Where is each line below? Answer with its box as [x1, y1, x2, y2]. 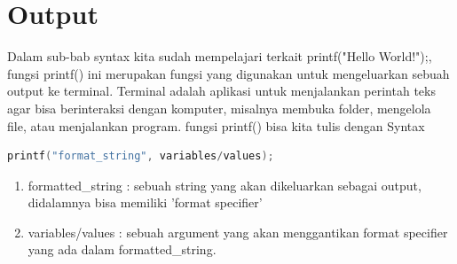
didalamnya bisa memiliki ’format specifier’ [28, 193, 263, 212]
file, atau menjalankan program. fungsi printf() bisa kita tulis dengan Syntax [7, 116, 425, 135]
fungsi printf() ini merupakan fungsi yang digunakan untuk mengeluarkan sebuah [7, 64, 450, 82]
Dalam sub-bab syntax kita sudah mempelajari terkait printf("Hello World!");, [7, 47, 432, 66]
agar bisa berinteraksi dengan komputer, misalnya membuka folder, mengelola [7, 98, 431, 117]
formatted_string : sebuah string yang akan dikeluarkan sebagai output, [28, 175, 422, 194]
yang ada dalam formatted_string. [28, 240, 217, 259]
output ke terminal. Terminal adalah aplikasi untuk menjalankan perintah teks [7, 82, 436, 100]
